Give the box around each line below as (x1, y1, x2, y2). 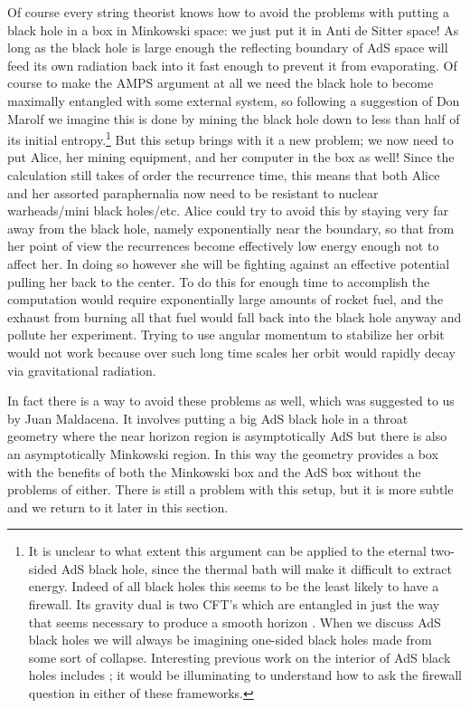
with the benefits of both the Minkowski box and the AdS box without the (7, 462, 421, 481)
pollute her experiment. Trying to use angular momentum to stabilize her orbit (7, 325, 445, 344)
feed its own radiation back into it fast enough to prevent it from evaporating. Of (7, 55, 457, 74)
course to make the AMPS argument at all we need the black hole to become (7, 73, 434, 92)
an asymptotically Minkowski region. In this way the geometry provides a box (7, 444, 438, 463)
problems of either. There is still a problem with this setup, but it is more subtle (7, 480, 454, 499)
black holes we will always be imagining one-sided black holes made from (28, 630, 432, 649)
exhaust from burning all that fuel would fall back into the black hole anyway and (7, 307, 462, 326)
